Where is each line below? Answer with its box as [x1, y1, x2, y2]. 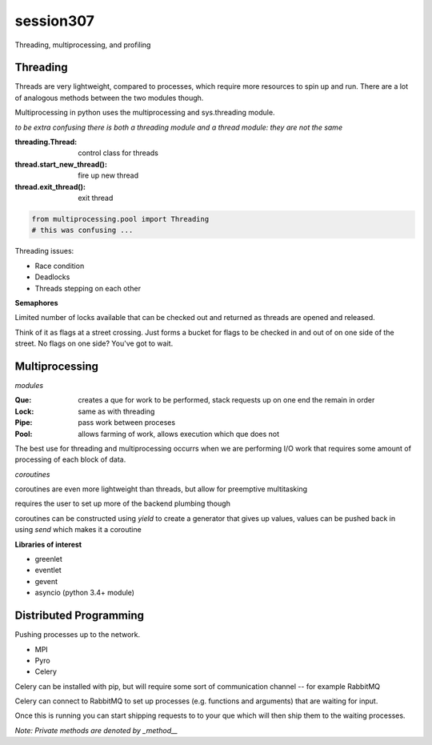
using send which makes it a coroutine [14, 525, 142, 535]
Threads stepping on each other [34, 283, 142, 293]
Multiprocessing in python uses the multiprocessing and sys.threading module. [14, 108, 275, 118]
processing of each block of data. [14, 455, 126, 464]
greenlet [34, 555, 63, 564]
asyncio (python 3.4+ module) [34, 588, 135, 598]
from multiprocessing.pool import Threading [31, 214, 210, 223]
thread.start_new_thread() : [14, 159, 108, 169]
